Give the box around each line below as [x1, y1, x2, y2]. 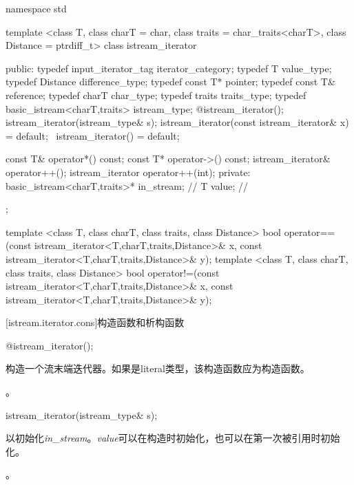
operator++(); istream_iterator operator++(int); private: [6, 164, 251, 179]
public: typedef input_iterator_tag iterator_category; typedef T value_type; [6, 61, 332, 75]
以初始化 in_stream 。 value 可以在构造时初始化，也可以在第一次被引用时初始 [6, 431, 340, 445]
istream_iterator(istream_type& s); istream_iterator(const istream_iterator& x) [6, 115, 349, 129]
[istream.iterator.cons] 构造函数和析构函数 [6, 315, 185, 330]
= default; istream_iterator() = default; [6, 128, 180, 142]
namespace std [6, 1, 67, 15]
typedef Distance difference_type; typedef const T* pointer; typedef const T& [6, 74, 335, 89]
